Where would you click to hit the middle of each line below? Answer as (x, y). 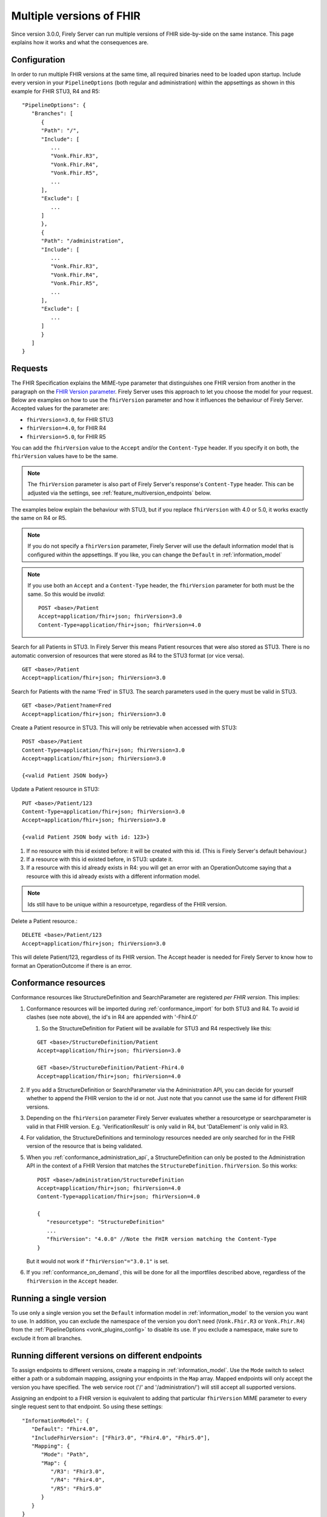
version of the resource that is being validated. (84, 1146)
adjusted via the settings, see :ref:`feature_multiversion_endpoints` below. (120, 493)
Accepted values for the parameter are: (60, 408)
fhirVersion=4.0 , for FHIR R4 (66, 428)
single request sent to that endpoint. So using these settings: (87, 1407)
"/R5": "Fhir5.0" (76, 1488)
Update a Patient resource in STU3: (55, 789)
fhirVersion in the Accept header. (72, 1281)
